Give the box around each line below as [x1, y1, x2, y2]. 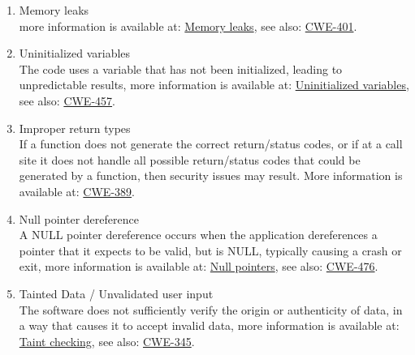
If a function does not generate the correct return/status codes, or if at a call [19, 135, 403, 152]
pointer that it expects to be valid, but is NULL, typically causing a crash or [19, 242, 402, 259]
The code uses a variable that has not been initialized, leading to [19, 60, 343, 77]
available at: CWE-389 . [19, 182, 135, 199]
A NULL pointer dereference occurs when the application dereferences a [19, 226, 378, 243]
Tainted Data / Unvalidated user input [19, 284, 214, 302]
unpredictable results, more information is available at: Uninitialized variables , [19, 76, 409, 93]
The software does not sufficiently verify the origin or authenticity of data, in [19, 301, 403, 318]
